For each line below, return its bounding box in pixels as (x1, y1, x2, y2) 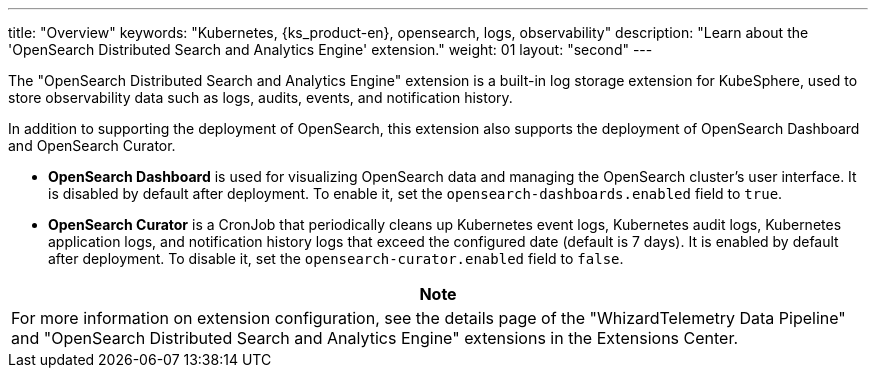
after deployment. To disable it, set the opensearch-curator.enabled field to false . (48, 250, 624, 267)
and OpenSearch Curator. (8, 137, 176, 154)
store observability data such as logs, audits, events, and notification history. (8, 89, 513, 106)
